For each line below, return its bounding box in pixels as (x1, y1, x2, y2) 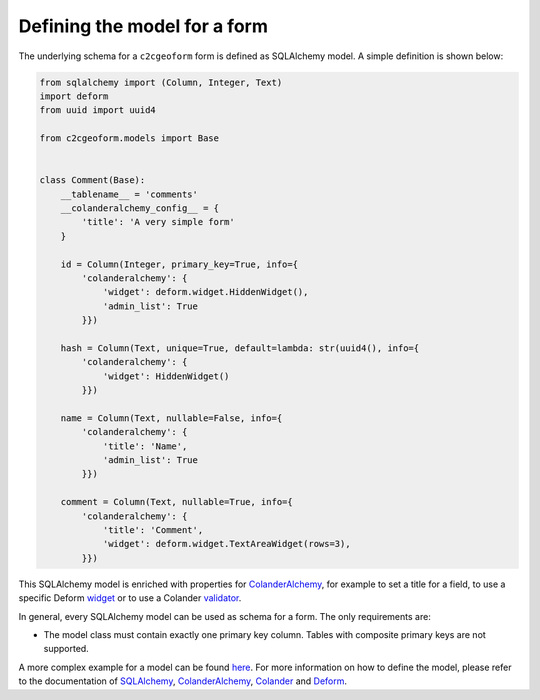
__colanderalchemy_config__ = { (60, 203, 220, 214)
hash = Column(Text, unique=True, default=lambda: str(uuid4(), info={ (60, 342, 420, 354)
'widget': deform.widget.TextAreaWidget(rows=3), (102, 538, 351, 550)
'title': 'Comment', (102, 525, 204, 536)
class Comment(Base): (39, 175, 146, 186)
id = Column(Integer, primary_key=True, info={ (60, 258, 299, 270)
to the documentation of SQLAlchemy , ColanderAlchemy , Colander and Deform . (18, 675, 348, 687)
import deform (39, 90, 109, 102)
